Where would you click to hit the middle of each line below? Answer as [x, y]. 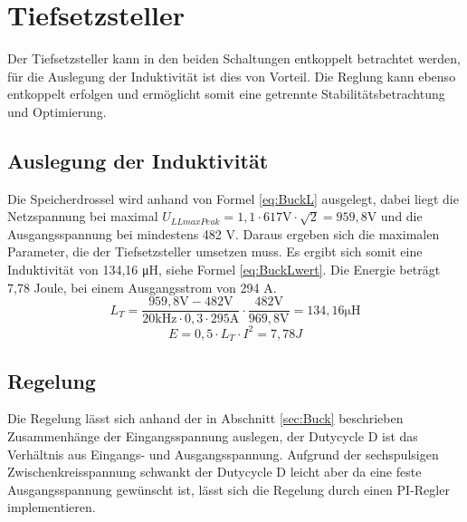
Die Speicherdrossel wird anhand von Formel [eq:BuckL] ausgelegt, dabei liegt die [233, 198]
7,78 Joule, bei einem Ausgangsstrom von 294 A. [142, 287]
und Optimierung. [57, 111]
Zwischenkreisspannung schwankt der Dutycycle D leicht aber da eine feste [214, 472]
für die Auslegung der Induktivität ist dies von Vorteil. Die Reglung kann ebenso [232, 76]
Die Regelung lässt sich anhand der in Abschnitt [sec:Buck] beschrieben [205, 418]
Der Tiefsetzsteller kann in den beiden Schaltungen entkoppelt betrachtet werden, [234, 58]
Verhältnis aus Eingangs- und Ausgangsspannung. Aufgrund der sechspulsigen [223, 454]
